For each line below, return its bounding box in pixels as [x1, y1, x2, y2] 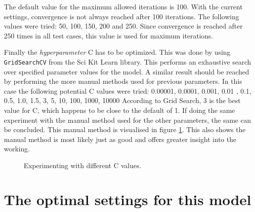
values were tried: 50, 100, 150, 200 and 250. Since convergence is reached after [4, 21, 243, 31]
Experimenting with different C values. [24, 160, 141, 170]
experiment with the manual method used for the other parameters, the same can [4, 114, 251, 125]
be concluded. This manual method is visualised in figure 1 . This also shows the [4, 124, 246, 135]
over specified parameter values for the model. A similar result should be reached [4, 66, 250, 76]
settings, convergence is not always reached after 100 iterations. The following [4, 11, 239, 21]
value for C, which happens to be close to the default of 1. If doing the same [4, 105, 235, 115]
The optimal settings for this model [4, 189, 252, 209]
